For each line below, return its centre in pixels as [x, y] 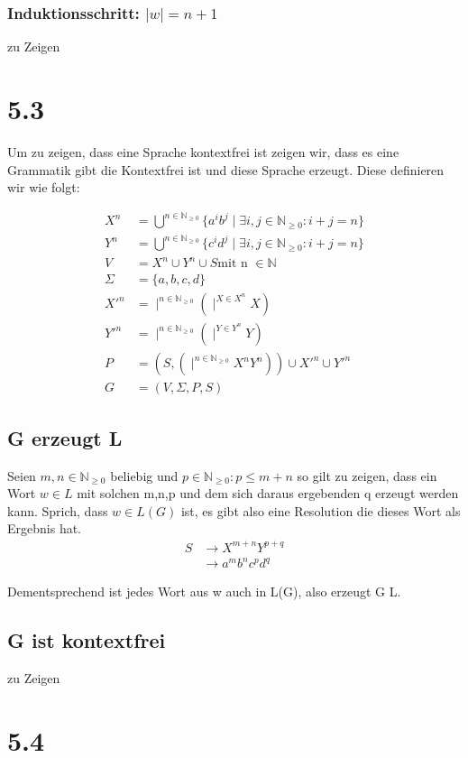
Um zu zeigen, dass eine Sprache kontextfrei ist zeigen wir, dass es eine [203, 152]
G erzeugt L [65, 437]
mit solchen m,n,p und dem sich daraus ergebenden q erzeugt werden [268, 493]
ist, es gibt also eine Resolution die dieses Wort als [321, 510]
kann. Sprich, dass [58, 510]
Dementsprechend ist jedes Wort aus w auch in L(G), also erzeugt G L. [204, 592]
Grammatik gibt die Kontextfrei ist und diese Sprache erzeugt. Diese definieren [226, 169]
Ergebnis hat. [44, 528]
